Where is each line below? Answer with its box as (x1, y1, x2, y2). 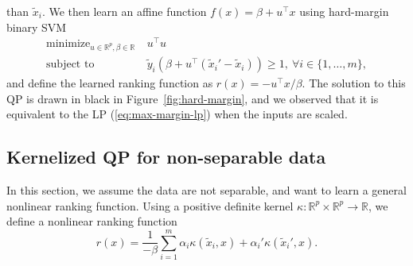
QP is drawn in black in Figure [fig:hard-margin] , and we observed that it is (6, 90, 379, 106)
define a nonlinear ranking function (6, 213, 177, 229)
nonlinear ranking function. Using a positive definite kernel (6, 197, 294, 214)
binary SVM (6, 18, 67, 35)
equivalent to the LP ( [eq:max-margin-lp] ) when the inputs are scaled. (6, 106, 348, 122)
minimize (46, 38, 91, 50)
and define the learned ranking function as (6, 75, 213, 91)
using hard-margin (299, 3, 389, 19)
